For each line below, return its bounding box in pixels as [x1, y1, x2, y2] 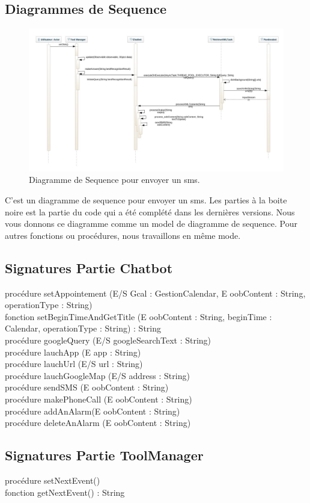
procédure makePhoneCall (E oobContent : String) [5, 392, 192, 405]
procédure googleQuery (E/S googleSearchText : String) [5, 334, 211, 347]
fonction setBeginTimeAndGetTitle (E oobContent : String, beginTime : [5, 310, 272, 322]
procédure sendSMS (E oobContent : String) [5, 381, 169, 393]
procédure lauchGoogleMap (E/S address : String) [5, 369, 190, 381]
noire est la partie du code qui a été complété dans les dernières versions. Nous [5, 205, 295, 218]
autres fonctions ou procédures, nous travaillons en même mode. [5, 229, 241, 241]
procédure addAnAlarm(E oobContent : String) [5, 404, 180, 417]
